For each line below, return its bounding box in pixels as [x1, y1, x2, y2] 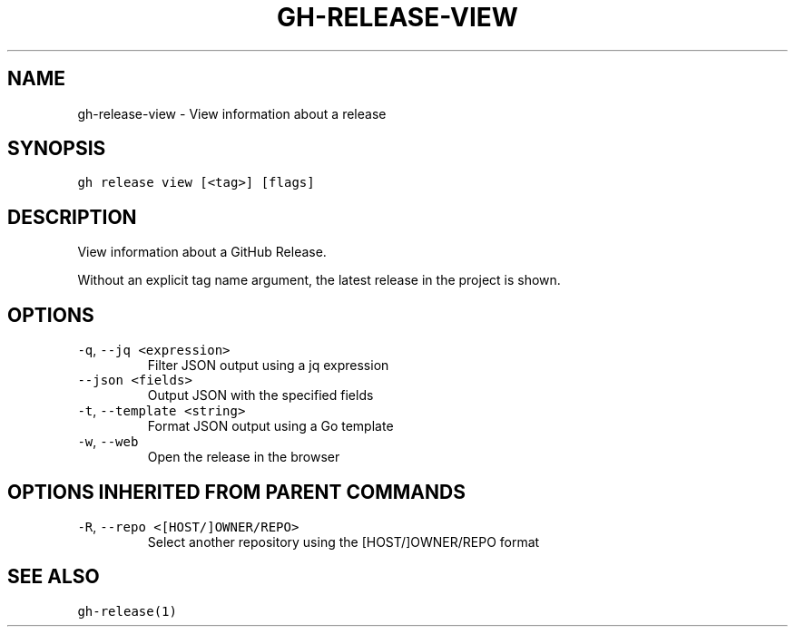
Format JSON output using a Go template [147, 418, 394, 434]
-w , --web [77, 434, 139, 450]
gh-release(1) [77, 603, 177, 619]
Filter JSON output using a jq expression [147, 357, 389, 374]
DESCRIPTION [7, 205, 137, 229]
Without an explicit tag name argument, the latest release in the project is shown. [77, 272, 561, 288]
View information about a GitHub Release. [77, 244, 327, 260]
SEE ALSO [7, 565, 100, 589]
